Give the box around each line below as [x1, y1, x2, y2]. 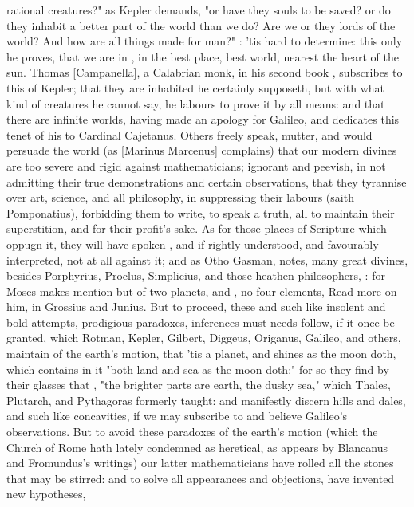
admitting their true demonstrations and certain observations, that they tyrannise [6, 173, 407, 190]
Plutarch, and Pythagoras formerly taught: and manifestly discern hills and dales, [6, 391, 406, 408]
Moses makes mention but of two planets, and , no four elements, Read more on [6, 282, 397, 299]
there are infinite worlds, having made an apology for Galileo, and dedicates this [6, 111, 400, 128]
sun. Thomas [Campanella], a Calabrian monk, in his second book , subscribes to [6, 64, 403, 81]
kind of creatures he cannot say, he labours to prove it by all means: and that [6, 95, 385, 112]
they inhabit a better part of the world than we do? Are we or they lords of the [6, 17, 396, 33]
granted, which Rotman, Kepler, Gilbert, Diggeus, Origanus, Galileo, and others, [6, 329, 401, 346]
